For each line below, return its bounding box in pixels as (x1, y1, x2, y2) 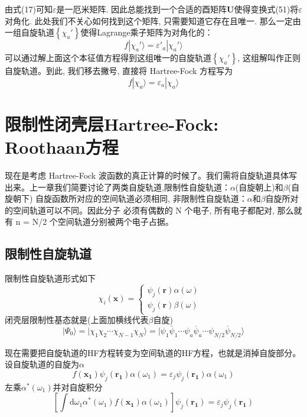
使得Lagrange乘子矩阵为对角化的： (80, 26, 213, 38)
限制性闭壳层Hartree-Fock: (5, 111, 219, 135)
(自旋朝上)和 (235, 180, 283, 193)
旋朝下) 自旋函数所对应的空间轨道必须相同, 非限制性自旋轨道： (5, 192, 247, 205)
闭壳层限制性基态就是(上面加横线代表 (5, 313, 149, 326)
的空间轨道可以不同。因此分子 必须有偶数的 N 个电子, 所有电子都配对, (5, 203, 275, 216)
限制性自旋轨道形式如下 (5, 272, 96, 285)
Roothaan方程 (5, 135, 119, 159)
